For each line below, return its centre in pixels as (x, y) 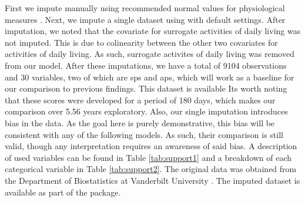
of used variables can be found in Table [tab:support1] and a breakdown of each (148, 157)
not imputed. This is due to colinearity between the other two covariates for (141, 42)
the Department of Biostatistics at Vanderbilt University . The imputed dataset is (152, 180)
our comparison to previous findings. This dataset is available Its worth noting (146, 88)
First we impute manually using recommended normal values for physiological (145, 8)
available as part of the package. (63, 192)
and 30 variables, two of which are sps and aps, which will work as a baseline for (150, 77)
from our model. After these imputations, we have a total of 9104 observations (146, 65)
